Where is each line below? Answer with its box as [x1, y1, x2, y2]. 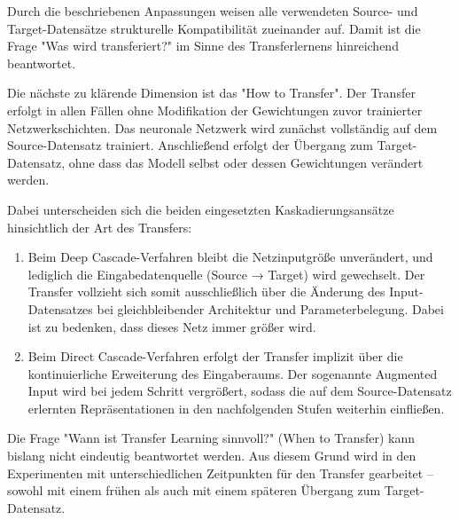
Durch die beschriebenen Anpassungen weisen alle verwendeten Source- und [7, 2, 418, 20]
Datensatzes [27, 299, 93, 318]
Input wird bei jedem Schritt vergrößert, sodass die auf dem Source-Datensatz [27, 382, 452, 400]
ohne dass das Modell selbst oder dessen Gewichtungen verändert [68, 153, 424, 171]
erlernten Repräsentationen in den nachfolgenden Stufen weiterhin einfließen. [27, 398, 445, 417]
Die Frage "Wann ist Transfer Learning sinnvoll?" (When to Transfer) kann [7, 429, 416, 447]
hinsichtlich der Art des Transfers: [7, 217, 192, 236]
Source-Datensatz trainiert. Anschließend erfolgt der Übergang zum [7, 136, 373, 154]
